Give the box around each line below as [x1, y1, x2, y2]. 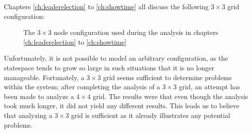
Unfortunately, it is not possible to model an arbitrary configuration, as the [4, 53, 228, 63]
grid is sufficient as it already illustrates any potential [71, 110, 230, 120]
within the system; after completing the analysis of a [4, 82, 160, 92]
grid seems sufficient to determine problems [103, 72, 232, 82]
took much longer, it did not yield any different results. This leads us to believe [4, 100, 239, 111]
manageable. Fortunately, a [4, 72, 84, 82]
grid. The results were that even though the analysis [93, 91, 248, 101]
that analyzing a [4, 110, 52, 120]
